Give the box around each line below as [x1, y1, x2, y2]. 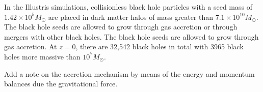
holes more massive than [4, 51, 81, 62]
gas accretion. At [4, 41, 57, 52]
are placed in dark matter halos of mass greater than [48, 11, 214, 22]
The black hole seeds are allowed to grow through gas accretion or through [4, 21, 238, 32]
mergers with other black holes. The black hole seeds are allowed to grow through [4, 31, 259, 42]
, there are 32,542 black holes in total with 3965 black [75, 41, 244, 52]
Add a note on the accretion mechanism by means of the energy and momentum [4, 68, 255, 79]
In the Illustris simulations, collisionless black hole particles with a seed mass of [4, 2, 252, 12]
